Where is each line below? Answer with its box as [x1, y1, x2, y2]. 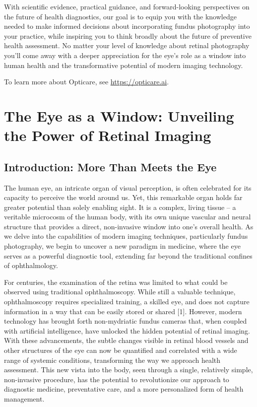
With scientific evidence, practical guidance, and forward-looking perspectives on [4, 1, 250, 11]
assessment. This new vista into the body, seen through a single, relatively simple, [4, 364, 253, 375]
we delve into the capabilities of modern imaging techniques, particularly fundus [4, 231, 248, 241]
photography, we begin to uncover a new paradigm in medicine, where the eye [4, 241, 241, 251]
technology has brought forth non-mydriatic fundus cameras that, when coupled [4, 316, 247, 326]
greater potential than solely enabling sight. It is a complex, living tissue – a [4, 202, 236, 212]
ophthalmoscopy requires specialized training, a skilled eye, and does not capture [4, 296, 250, 307]
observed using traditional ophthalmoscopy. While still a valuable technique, [4, 286, 236, 297]
